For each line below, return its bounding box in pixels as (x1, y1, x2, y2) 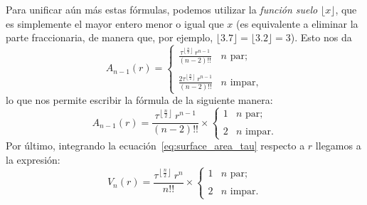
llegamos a (315, 138, 361, 153)
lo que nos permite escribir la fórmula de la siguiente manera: (6, 93, 273, 107)
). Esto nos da (290, 30, 352, 45)
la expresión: (6, 152, 60, 167)
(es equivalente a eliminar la (236, 16, 358, 31)
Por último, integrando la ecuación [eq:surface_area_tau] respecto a (6, 138, 305, 153)
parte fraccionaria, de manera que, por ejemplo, (6, 30, 213, 45)
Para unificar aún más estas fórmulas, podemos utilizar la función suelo (6, 2, 318, 16)
